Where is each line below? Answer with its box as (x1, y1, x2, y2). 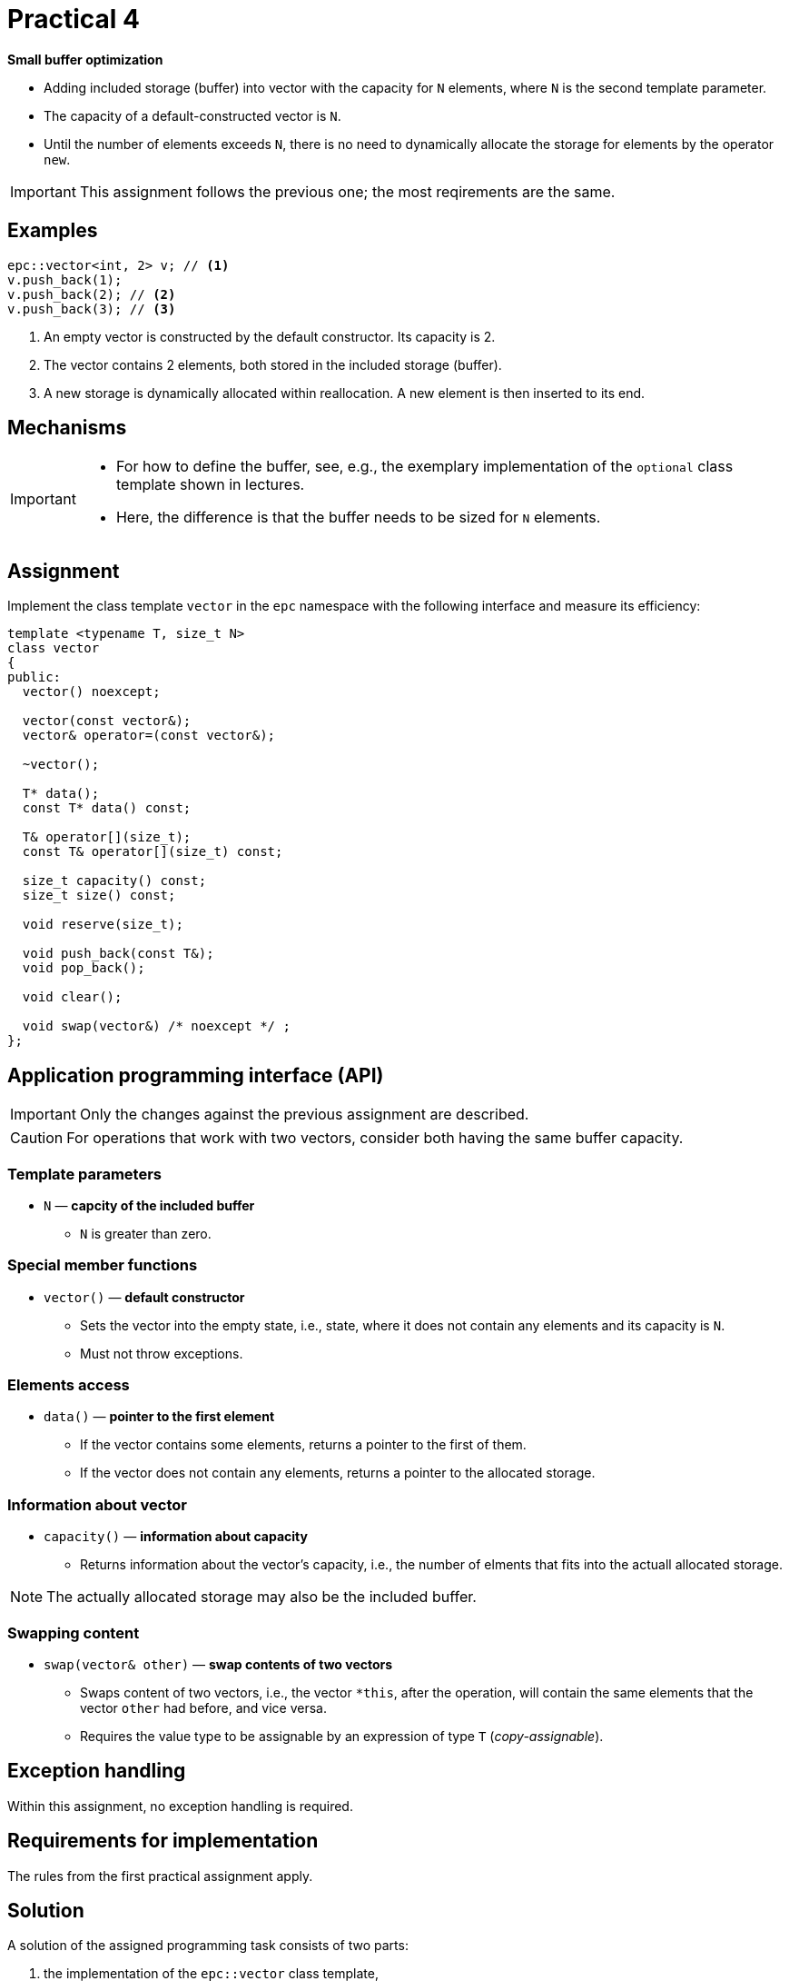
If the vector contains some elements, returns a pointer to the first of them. (80, 1437, 527, 1453)
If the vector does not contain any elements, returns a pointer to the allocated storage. (80, 1465, 596, 1481)
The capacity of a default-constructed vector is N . (44, 107, 341, 124)
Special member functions (7, 1256, 198, 1275)
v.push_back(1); (7, 272, 123, 287)
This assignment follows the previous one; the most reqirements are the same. (79, 182, 616, 201)
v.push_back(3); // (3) (7, 301, 176, 316)
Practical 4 (7, 4, 140, 35)
